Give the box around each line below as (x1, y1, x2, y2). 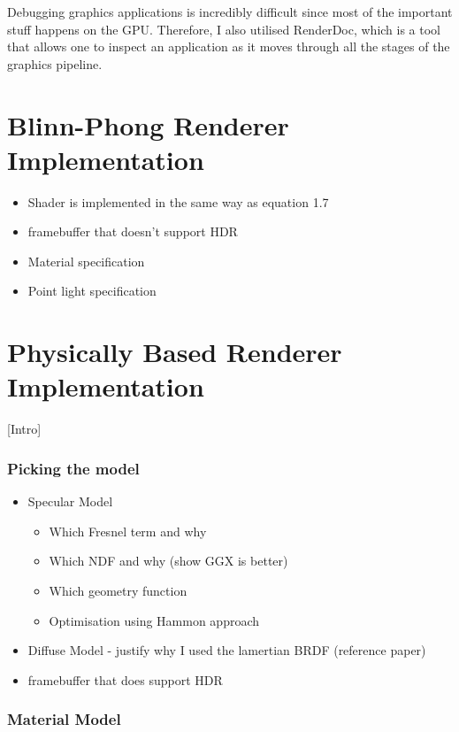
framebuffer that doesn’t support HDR (27, 222, 238, 241)
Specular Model (27, 492, 113, 511)
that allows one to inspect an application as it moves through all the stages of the (7, 37, 450, 56)
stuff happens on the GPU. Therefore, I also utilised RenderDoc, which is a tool (7, 19, 441, 38)
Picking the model (7, 457, 140, 479)
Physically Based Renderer (7, 334, 342, 370)
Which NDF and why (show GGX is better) (49, 551, 288, 570)
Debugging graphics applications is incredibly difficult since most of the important (7, 3, 453, 20)
